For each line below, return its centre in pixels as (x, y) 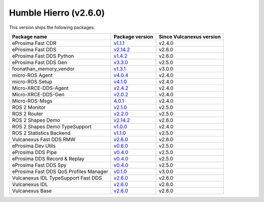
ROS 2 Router (28, 113)
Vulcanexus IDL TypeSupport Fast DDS (57, 178)
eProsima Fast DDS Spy (39, 165)
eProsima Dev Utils (34, 146)
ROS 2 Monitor (29, 107)
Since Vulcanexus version (190, 37)
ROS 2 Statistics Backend (41, 133)
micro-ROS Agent (32, 75)
